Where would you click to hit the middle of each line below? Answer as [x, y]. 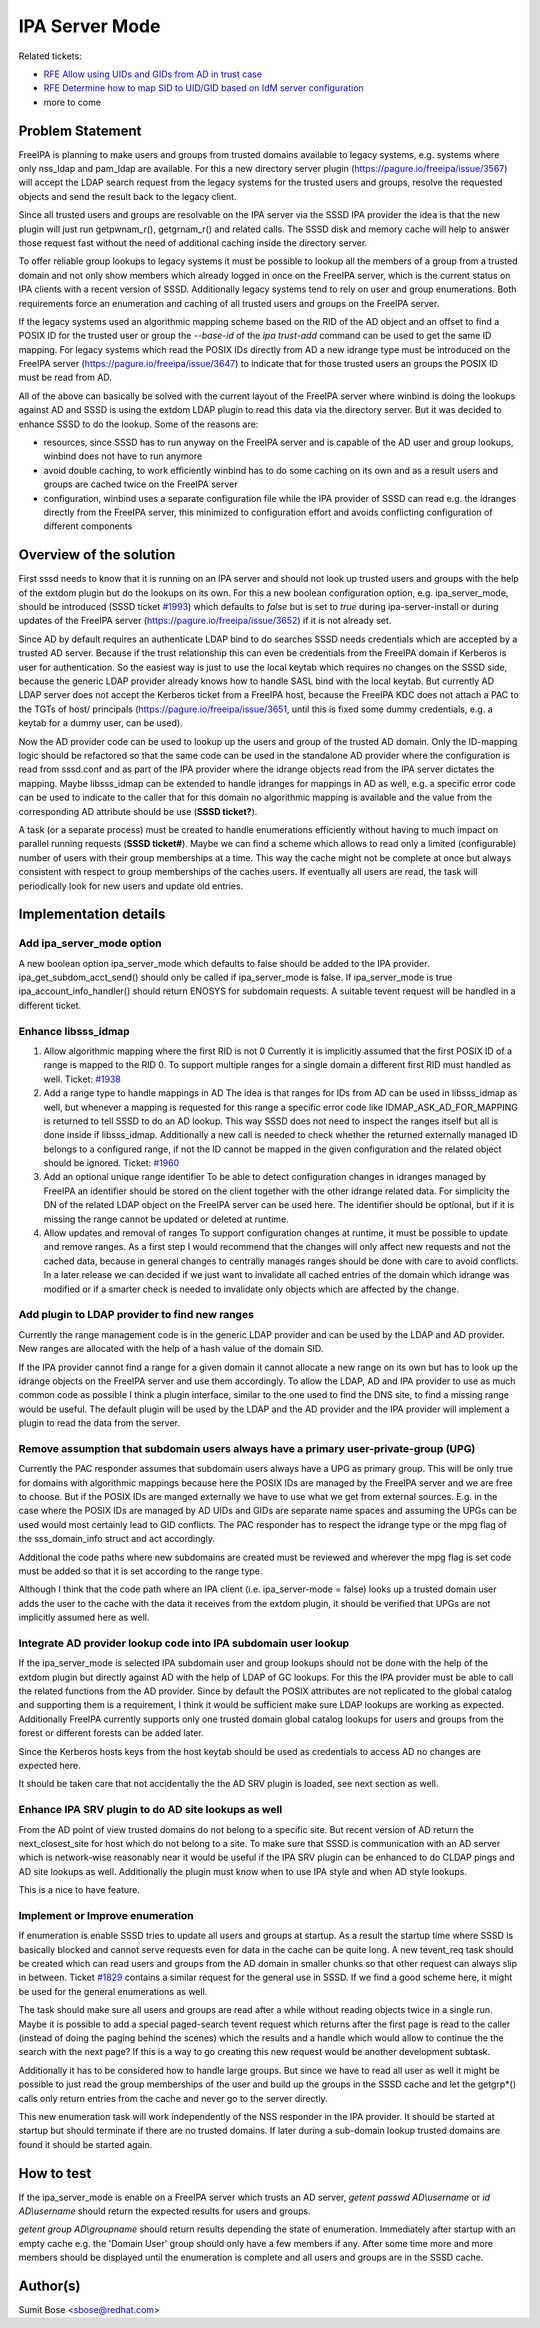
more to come [72, 102]
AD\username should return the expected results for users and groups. [164, 2211]
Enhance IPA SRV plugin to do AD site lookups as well [150, 1810]
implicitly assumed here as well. [84, 1617]
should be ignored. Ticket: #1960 [111, 1163]
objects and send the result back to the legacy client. [127, 196]
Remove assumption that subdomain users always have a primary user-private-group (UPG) [247, 1448]
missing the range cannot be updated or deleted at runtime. [166, 1219]
